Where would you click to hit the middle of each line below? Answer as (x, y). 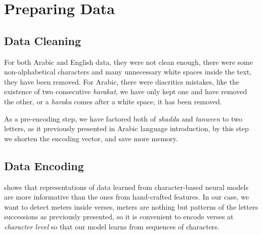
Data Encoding (44, 165)
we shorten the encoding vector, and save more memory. (91, 138)
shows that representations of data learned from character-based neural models (126, 187)
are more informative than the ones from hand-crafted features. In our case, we (127, 197)
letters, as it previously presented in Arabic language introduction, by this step (126, 128)
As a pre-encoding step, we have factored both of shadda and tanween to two (123, 118)
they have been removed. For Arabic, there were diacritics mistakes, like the (122, 81)
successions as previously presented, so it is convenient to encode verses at (119, 217)
